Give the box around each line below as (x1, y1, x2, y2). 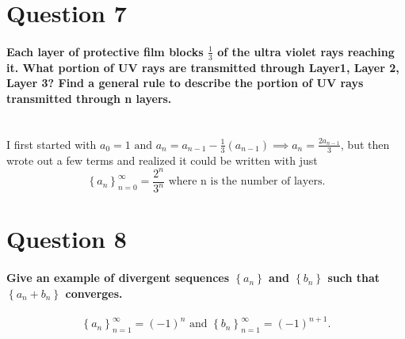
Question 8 (6, 223, 127, 255)
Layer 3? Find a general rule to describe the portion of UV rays (6, 74, 364, 91)
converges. (65, 284, 123, 301)
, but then (340, 135, 390, 152)
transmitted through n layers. (6, 90, 172, 106)
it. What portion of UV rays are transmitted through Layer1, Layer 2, (6, 59, 399, 75)
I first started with (6, 135, 97, 152)
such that (327, 269, 380, 286)
